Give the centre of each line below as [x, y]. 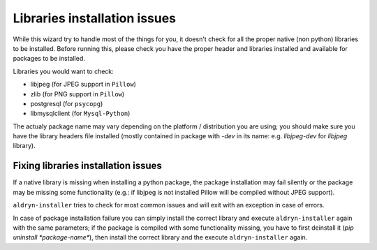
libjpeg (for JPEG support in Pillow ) [83, 84]
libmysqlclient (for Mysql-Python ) [80, 113]
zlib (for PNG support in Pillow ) [77, 94]
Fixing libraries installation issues [87, 166]
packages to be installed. [49, 59]
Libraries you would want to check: [64, 71]
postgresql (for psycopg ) [67, 103]
